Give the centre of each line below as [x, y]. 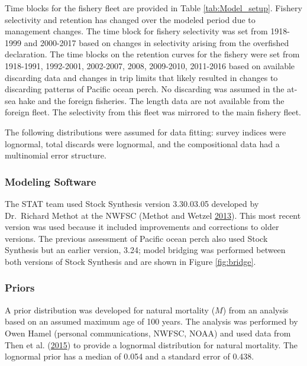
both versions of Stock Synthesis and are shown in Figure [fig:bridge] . [130, 261]
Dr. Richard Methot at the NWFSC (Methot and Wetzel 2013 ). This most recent [153, 215]
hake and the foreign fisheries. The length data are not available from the [151, 100]
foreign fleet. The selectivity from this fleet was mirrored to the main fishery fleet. [153, 112]
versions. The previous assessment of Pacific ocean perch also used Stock [136, 238]
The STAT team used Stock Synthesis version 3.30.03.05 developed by [132, 203]
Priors [20, 288]
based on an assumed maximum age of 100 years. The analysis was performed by [151, 321]
